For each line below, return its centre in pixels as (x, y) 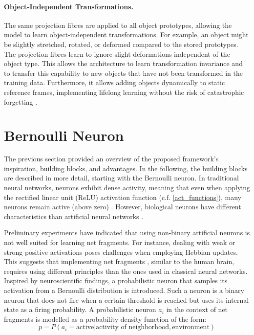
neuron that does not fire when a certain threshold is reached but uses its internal (127, 300)
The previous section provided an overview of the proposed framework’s (111, 159)
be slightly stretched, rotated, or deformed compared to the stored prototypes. (121, 44)
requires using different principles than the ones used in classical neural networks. (126, 271)
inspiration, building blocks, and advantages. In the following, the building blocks (126, 168)
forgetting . (21, 101)
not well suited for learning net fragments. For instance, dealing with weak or (120, 242)
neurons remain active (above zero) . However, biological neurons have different (123, 207)
